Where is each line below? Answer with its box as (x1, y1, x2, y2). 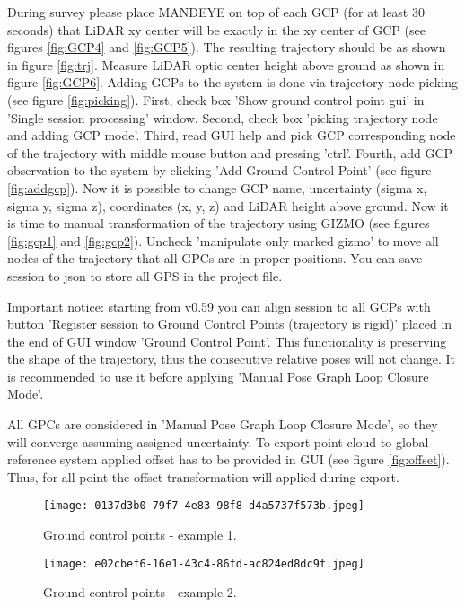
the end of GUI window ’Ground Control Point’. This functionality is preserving (7, 331, 447, 350)
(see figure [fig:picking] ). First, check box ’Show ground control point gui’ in (7, 90, 425, 109)
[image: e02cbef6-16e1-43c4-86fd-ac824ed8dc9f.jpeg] (43, 557, 364, 570)
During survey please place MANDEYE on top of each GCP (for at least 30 (7, 3, 425, 21)
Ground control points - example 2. (43, 583, 237, 602)
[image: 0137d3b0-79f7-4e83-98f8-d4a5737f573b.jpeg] (43, 499, 364, 513)
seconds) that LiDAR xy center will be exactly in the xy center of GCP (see (7, 20, 426, 39)
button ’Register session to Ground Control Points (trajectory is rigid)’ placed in (7, 314, 452, 333)
